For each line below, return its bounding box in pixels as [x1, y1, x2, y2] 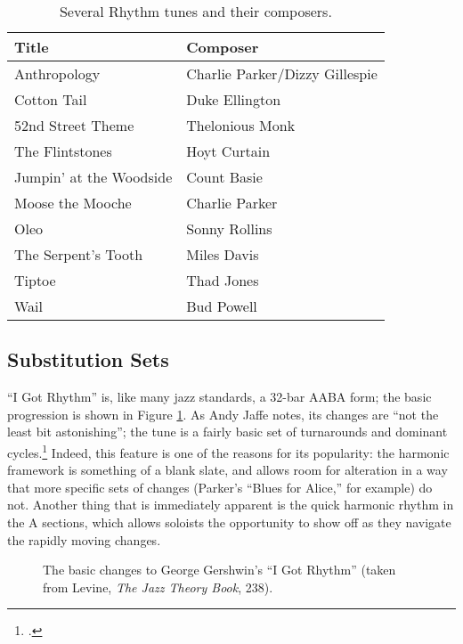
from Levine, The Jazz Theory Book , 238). [43, 577, 273, 596]
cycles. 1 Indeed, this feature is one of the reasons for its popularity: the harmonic [7, 440, 450, 461]
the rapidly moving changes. [7, 530, 161, 549]
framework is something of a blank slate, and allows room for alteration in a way [7, 461, 448, 479]
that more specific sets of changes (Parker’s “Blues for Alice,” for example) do [7, 477, 433, 496]
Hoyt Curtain [186, 141, 271, 161]
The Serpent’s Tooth [14, 244, 143, 265]
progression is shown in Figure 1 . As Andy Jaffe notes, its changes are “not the [7, 404, 439, 423]
